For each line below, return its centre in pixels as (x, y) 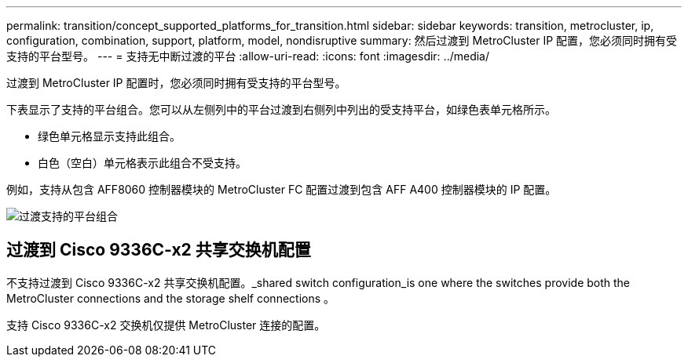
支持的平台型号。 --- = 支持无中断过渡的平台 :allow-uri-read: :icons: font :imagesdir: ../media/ (248, 56)
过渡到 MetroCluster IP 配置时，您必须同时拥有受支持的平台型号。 (176, 83)
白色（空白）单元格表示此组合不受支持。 (142, 163)
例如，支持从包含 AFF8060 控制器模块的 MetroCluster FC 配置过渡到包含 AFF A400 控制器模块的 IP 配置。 (282, 189)
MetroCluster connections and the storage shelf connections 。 (171, 298)
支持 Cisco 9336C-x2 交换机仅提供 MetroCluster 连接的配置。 (166, 325)
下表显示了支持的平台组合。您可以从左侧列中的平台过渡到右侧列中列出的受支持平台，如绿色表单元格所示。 (281, 109)
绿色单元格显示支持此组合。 (109, 136)
